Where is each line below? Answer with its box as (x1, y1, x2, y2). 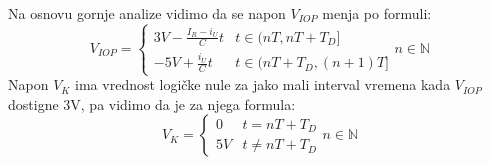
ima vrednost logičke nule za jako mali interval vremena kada (75, 74, 451, 95)
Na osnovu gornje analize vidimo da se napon (8, 3, 286, 23)
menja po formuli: (322, 3, 432, 23)
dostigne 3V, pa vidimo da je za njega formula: (8, 93, 296, 114)
